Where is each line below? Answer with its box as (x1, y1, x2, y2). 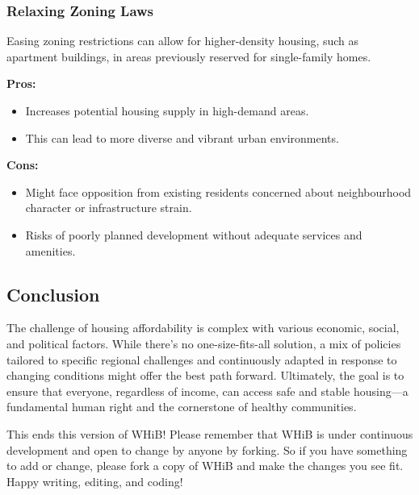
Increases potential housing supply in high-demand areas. (25, 102, 309, 119)
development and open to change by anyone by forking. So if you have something (6, 441, 408, 458)
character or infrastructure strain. (25, 199, 192, 216)
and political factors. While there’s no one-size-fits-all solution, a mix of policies (6, 335, 401, 351)
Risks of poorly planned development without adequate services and (25, 226, 362, 243)
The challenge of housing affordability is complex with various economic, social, (6, 319, 400, 336)
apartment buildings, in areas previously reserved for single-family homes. (6, 48, 371, 64)
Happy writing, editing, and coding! (6, 472, 183, 489)
